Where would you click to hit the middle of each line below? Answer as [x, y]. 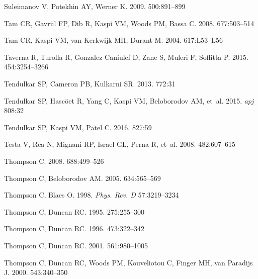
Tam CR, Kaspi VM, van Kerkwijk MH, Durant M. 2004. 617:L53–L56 [113, 40]
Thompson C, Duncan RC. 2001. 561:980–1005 [76, 245]
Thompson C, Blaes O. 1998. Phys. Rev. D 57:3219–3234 [92, 195]
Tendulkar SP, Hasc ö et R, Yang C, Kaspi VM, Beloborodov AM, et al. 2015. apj [129, 100]
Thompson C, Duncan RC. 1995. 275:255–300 [74, 211]
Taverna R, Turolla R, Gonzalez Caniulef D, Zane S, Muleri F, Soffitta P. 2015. [126, 57]
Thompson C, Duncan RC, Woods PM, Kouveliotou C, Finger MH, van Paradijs [128, 262]
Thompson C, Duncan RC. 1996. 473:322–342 [74, 228]
